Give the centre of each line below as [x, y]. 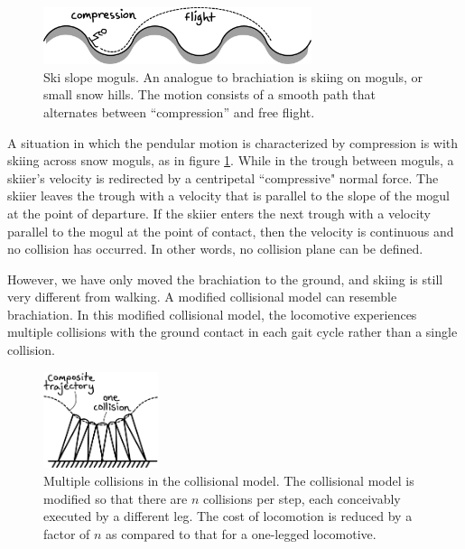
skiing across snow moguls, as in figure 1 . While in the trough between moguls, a [231, 160]
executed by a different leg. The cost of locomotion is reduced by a [228, 516]
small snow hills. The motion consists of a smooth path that [210, 94]
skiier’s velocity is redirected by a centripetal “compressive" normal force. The [223, 177]
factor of [67, 533]
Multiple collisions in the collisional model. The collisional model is [229, 480]
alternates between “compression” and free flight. [179, 112]
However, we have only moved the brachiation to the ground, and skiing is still [225, 279]
